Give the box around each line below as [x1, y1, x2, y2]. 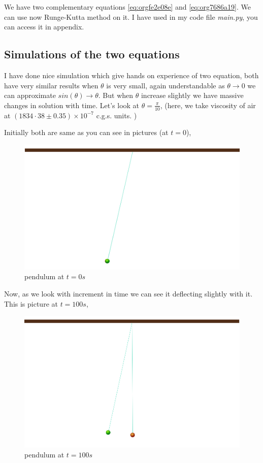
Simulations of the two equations [4, 46, 180, 62]
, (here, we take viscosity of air [160, 100, 256, 110]
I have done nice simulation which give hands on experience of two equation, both [4, 70, 259, 80]
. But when [98, 90, 134, 101]
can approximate [4, 90, 56, 101]
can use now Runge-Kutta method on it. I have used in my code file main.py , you [4, 11, 258, 22]
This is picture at [4, 298, 58, 309]
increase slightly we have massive [141, 90, 244, 101]
